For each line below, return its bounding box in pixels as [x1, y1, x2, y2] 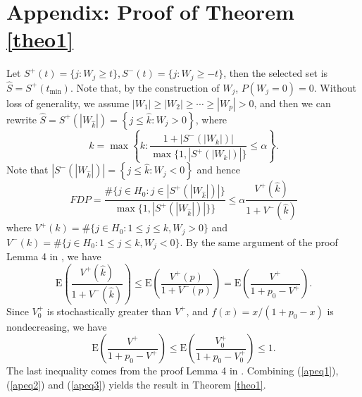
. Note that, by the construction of [70, 80, 220, 94]
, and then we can [254, 95, 331, 110]
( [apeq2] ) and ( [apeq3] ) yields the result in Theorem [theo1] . [6, 377, 266, 391]
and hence [196, 162, 240, 177]
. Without [313, 80, 356, 94]
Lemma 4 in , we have [6, 249, 101, 264]
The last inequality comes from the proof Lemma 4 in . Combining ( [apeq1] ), [6, 363, 339, 378]
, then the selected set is [223, 66, 328, 80]
